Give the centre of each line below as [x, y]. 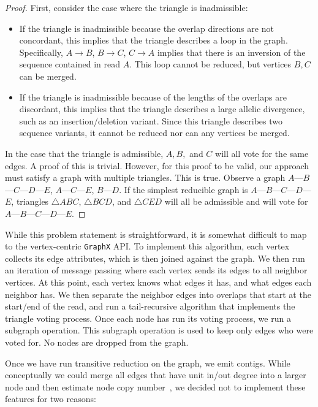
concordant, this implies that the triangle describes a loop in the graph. [153, 40]
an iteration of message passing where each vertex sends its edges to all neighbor [156, 270]
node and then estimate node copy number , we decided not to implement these [155, 386]
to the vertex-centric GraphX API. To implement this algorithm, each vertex [147, 246]
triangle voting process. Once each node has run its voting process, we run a [148, 318]
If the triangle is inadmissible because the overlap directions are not [146, 28]
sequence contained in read [70, 64]
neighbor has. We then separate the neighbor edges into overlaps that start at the [158, 294]
